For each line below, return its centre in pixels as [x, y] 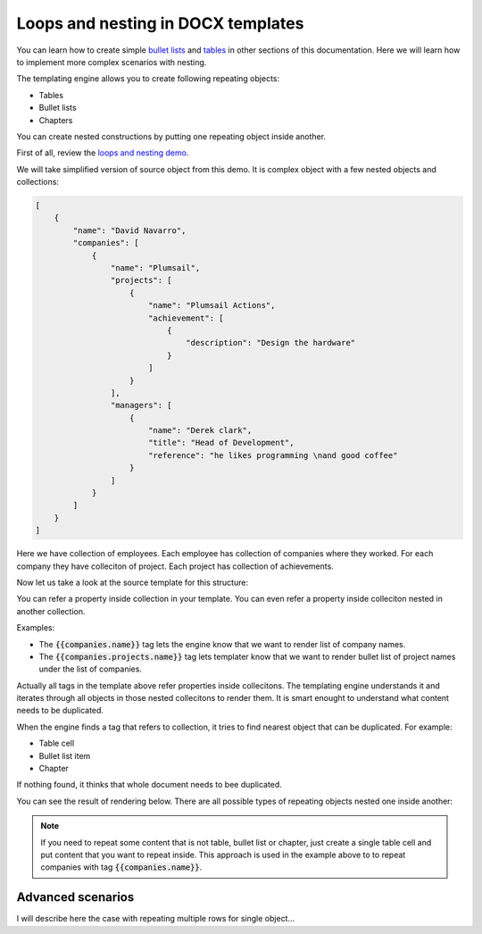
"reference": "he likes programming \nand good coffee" [273, 455]
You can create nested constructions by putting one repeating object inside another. [171, 136]
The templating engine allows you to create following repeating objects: [148, 79]
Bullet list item [65, 755]
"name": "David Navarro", [129, 230]
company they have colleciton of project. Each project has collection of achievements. [175, 566]
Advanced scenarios [75, 897]
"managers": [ [141, 405]
